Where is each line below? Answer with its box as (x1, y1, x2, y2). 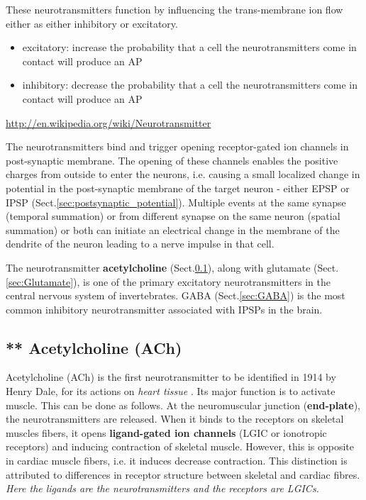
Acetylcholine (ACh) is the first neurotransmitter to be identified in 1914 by (6, 370, 336, 384)
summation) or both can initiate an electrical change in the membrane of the (6, 222, 340, 237)
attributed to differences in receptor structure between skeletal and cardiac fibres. (6, 467, 360, 482)
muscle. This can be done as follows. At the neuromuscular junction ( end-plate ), (6, 397, 360, 412)
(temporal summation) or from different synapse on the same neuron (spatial (6, 209, 340, 223)
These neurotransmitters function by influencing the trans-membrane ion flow (6, 2, 343, 16)
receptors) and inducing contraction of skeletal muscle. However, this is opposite (6, 439, 354, 454)
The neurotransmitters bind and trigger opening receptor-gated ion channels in (6, 139, 349, 154)
